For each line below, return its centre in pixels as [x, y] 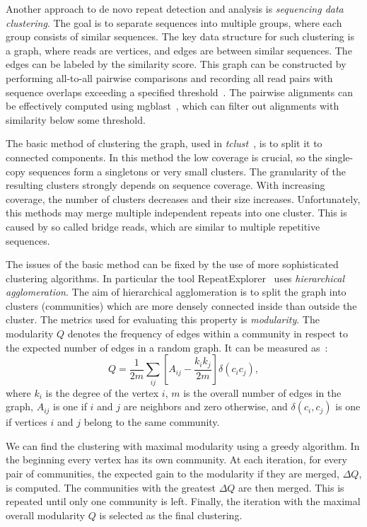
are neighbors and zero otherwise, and [205, 406]
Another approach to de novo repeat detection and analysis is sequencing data [175, 8]
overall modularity [46, 515]
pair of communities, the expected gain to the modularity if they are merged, [173, 473]
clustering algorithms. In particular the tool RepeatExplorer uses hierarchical [175, 278]
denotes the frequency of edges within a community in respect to [208, 334]
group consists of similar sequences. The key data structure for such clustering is [180, 36]
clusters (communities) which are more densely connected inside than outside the [181, 305]
